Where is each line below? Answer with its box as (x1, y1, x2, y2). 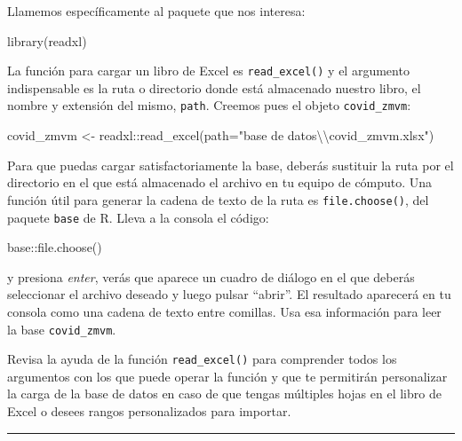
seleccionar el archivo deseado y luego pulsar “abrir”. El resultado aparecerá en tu (7, 285, 451, 303)
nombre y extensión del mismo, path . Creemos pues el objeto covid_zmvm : (7, 96, 411, 114)
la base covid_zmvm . (7, 319, 116, 338)
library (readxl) (7, 31, 87, 50)
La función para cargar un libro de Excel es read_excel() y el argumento (7, 61, 410, 80)
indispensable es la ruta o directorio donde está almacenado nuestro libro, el (7, 78, 421, 97)
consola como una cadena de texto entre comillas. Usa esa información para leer (7, 302, 442, 320)
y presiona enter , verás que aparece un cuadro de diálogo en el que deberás (7, 267, 415, 286)
